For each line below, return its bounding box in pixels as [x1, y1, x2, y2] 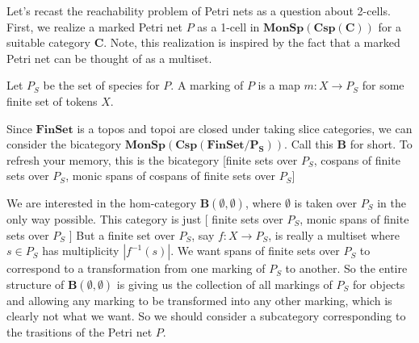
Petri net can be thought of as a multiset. [6, 49, 212, 66]
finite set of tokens [6, 92, 98, 109]
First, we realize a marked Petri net [6, 18, 182, 35]
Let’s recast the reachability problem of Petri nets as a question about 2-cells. [6, 2, 391, 19]
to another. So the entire [285, 260, 408, 277]
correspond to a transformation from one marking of [6, 260, 266, 277]
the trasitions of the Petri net [6, 323, 153, 340]
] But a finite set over [69, 226, 175, 243]
